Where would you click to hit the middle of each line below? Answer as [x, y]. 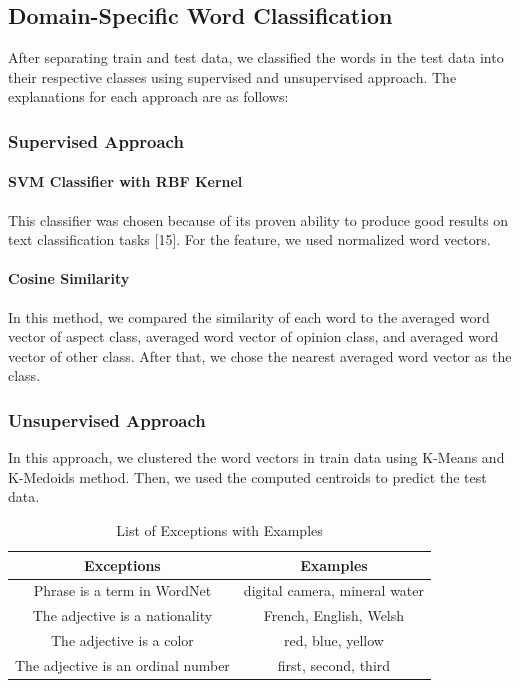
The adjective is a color [122, 640]
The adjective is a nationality [122, 615]
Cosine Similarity [69, 278]
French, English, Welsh [334, 615]
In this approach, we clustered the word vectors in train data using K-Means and [256, 457]
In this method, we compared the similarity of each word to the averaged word [249, 316]
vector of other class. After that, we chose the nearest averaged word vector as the [260, 355]
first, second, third [334, 664]
